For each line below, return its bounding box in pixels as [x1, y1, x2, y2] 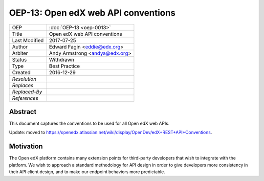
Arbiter [12, 49, 28, 56]
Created [12, 69, 31, 76]
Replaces [12, 82, 34, 89]
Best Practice [49, 63, 80, 69]
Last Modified [12, 37, 44, 44]
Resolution [12, 75, 37, 82]
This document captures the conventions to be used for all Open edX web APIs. [9, 120, 170, 127]
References [12, 94, 39, 101]
